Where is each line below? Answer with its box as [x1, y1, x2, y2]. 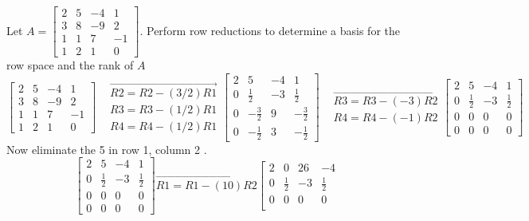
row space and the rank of [6, 57, 134, 73]
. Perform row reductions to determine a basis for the [139, 22, 400, 38]
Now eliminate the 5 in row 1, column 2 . [6, 140, 207, 157]
